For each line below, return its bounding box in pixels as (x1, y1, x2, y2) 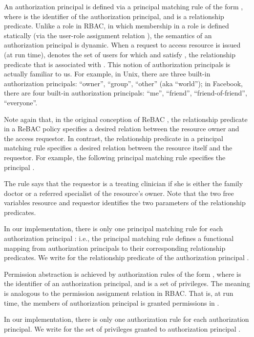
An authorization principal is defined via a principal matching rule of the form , (4, 1, 243, 11)
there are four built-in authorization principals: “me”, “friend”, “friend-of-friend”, (4, 88, 247, 98)
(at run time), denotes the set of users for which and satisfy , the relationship (4, 49, 235, 59)
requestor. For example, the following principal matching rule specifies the (4, 152, 226, 162)
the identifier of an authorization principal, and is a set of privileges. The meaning (4, 278, 250, 289)
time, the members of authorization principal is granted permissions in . (4, 297, 219, 308)
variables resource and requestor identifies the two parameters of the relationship (4, 197, 246, 208)
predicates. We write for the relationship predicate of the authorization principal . (4, 252, 249, 263)
